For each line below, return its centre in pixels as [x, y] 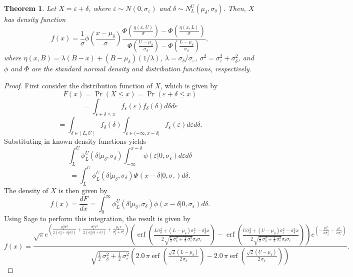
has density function [35, 19]
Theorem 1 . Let [30, 8]
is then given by [83, 190]
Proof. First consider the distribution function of [78, 86]
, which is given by [189, 86]
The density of [26, 190]
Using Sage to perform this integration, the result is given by [97, 218]
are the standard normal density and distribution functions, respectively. [141, 69]
